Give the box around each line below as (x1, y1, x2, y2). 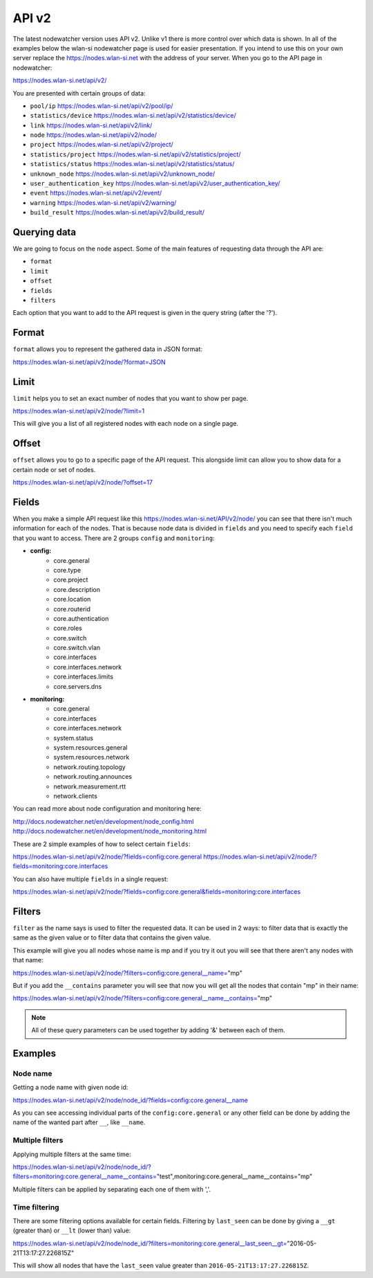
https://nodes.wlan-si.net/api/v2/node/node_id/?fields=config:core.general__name (12, 1096, 249, 1104)
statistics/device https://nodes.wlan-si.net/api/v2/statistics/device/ (30, 111, 236, 120)
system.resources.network (53, 753, 130, 762)
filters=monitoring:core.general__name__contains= (12, 1172, 157, 1180)
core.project (53, 575, 88, 584)
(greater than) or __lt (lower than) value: (12, 1226, 131, 1235)
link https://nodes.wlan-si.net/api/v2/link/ (30, 121, 153, 129)
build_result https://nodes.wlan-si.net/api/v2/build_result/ (30, 208, 205, 217)
